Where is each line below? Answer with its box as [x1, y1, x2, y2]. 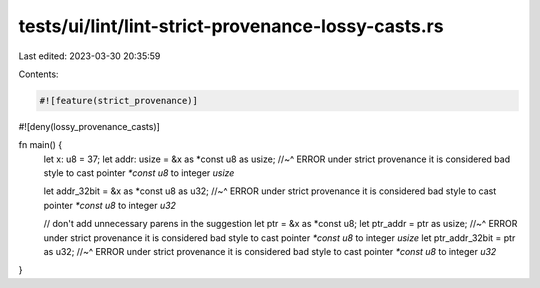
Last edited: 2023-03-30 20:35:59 [18, 50, 161, 62]
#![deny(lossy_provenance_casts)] [18, 120, 160, 132]
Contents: [18, 68, 59, 80]
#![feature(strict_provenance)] [39, 95, 199, 106]
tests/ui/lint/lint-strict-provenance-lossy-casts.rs [18, 15, 444, 37]
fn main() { [18, 139, 63, 151]
